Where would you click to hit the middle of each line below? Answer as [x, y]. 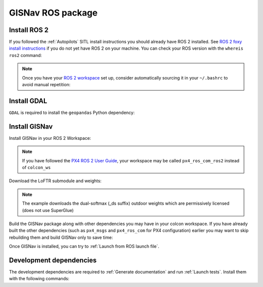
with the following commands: [39, 279]
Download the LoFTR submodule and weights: [55, 181]
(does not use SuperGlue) [48, 210]
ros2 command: [26, 55]
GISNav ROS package [53, 13]
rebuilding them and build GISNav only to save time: [61, 237]
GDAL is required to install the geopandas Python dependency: [72, 113]
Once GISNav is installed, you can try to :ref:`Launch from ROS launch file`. [84, 247]
